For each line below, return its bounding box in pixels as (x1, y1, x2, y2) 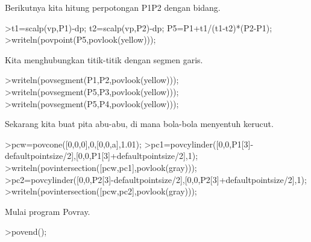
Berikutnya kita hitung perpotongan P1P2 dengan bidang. (5, 1, 221, 13)
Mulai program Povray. (5, 205, 90, 217)
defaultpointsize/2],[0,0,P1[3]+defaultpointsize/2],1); (5, 149, 198, 162)
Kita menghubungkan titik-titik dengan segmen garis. (5, 53, 203, 66)
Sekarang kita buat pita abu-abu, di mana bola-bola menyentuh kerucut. (5, 117, 274, 130)
